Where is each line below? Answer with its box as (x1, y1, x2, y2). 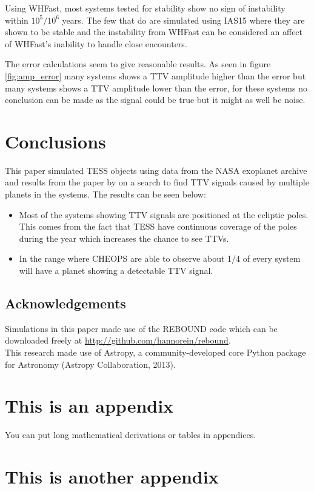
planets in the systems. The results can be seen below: (5, 188, 206, 201)
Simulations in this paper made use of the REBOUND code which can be (5, 322, 278, 334)
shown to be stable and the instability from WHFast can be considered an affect (5, 25, 303, 38)
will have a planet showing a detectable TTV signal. (19, 264, 213, 277)
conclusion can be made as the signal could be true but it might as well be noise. (5, 93, 306, 106)
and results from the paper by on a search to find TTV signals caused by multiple (5, 176, 309, 188)
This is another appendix (5, 464, 219, 489)
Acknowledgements (5, 294, 126, 313)
